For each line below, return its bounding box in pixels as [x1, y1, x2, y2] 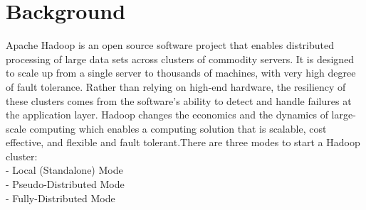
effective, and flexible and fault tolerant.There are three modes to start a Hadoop [6, 135, 360, 150]
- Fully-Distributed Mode [6, 190, 115, 205]
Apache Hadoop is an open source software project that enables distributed [6, 38, 334, 52]
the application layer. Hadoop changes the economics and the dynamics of [6, 107, 328, 122]
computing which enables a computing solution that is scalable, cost [29, 121, 327, 136]
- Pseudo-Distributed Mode [6, 177, 125, 192]
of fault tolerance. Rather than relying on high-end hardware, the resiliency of [6, 79, 346, 94]
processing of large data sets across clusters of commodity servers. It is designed [6, 51, 355, 66]
